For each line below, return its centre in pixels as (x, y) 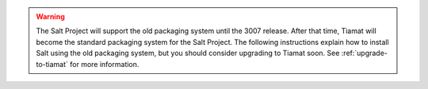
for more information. (105, 64)
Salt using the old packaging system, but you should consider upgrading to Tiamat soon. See (188, 53)
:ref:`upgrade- (365, 53)
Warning (50, 17)
